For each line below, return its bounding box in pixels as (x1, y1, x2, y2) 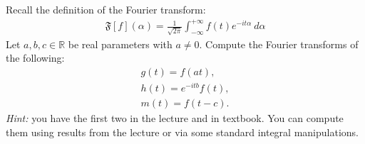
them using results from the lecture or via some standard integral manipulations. (6, 124, 359, 139)
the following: (6, 50, 65, 65)
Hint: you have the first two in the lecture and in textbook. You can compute (6, 111, 344, 126)
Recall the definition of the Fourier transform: (6, 2, 206, 16)
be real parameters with (68, 36, 173, 51)
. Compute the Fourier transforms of (199, 36, 359, 51)
